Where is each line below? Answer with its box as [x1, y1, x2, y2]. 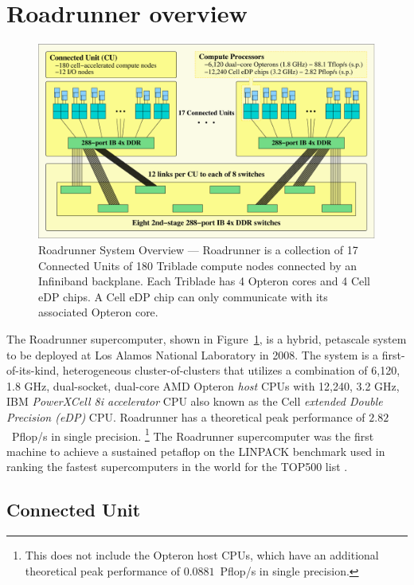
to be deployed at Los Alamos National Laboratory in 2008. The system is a [6, 346, 379, 363]
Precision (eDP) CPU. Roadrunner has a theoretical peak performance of [6, 408, 365, 425]
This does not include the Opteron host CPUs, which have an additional [25, 547, 379, 563]
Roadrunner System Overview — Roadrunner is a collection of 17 [38, 241, 358, 258]
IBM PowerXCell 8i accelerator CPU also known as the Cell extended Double [6, 393, 383, 410]
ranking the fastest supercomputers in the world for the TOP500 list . [6, 458, 348, 475]
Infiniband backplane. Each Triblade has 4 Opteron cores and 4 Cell [38, 273, 371, 289]
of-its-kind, [6, 362, 60, 379]
